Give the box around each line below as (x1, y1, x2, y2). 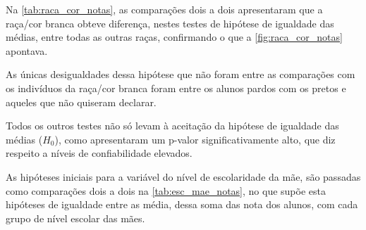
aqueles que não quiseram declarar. (6, 94, 157, 109)
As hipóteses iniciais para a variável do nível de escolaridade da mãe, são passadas (6, 169, 361, 184)
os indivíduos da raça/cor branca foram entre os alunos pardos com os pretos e (6, 80, 346, 95)
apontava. (6, 43, 48, 58)
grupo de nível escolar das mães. (6, 210, 145, 225)
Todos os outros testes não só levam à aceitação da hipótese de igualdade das (6, 118, 339, 133)
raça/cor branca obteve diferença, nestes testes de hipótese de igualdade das (6, 15, 334, 30)
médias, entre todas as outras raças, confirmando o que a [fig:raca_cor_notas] (6, 30, 343, 44)
